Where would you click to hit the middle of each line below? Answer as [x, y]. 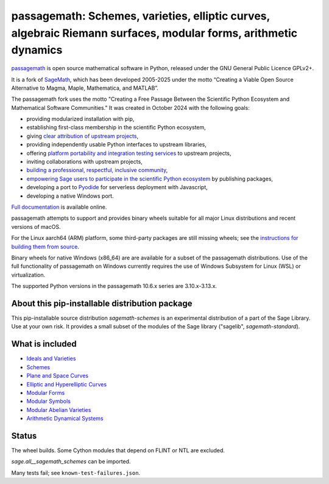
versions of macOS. [36, 226]
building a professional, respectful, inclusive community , [97, 170]
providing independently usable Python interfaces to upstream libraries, [117, 145]
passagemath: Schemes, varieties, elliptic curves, [141, 16]
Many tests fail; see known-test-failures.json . [76, 472]
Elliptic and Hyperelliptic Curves [66, 384]
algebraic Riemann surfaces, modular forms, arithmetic [154, 33]
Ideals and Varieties [51, 359]
